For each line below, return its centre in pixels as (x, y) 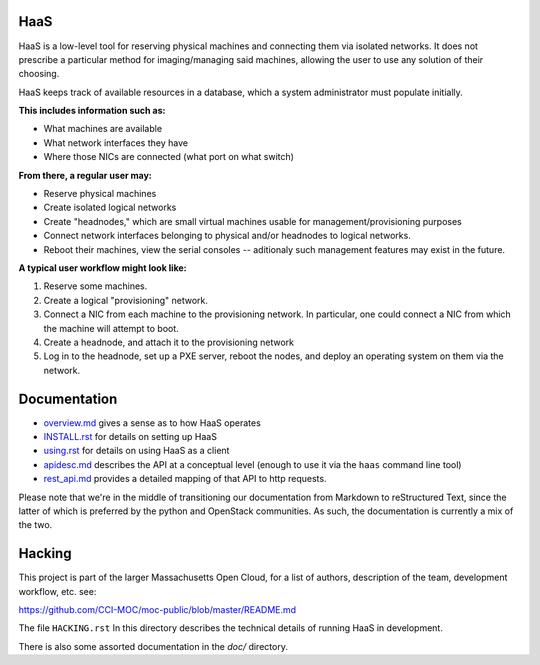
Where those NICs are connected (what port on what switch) (169, 157)
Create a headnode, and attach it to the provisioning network (169, 342)
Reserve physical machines (100, 194)
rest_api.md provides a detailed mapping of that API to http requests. (185, 479)
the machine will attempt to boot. (111, 328)
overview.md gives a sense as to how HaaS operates (152, 422)
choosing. (39, 74)
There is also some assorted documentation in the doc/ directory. (153, 646)
